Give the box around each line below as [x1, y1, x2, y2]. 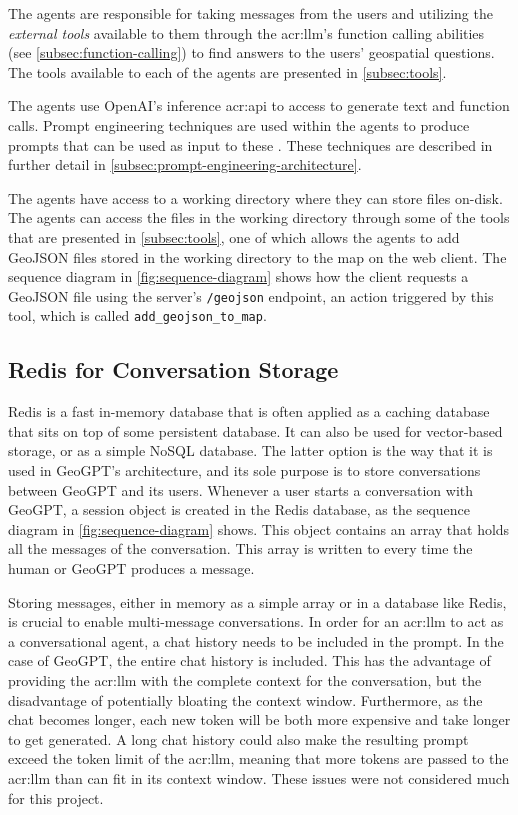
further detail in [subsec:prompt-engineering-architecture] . [8, 154, 362, 175]
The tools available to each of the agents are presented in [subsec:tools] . [8, 61, 447, 82]
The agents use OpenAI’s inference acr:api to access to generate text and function [8, 95, 510, 116]
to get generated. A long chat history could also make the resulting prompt [8, 728, 469, 749]
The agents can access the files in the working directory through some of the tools [8, 207, 510, 228]
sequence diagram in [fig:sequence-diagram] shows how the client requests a [8, 266, 469, 287]
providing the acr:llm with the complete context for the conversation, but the [8, 669, 482, 690]
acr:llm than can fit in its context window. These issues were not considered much [8, 767, 510, 788]
